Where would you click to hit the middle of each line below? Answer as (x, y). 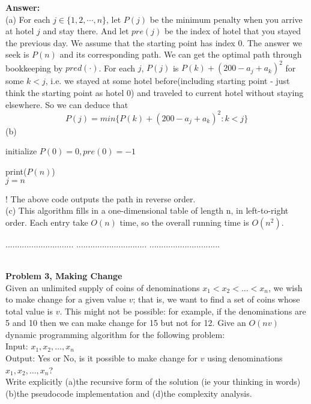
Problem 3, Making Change (64, 275)
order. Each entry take (47, 222)
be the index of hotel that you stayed (233, 31)
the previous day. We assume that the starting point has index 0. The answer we (154, 42)
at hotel (20, 31)
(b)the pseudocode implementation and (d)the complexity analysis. (129, 393)
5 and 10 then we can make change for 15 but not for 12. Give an (126, 323)
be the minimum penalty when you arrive (226, 19)
